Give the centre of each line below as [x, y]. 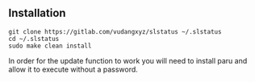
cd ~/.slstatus [34, 39]
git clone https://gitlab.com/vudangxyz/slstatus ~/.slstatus [115, 31]
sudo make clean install [50, 46]
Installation [37, 13]
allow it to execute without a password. [73, 69]
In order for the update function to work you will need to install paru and [128, 60]
